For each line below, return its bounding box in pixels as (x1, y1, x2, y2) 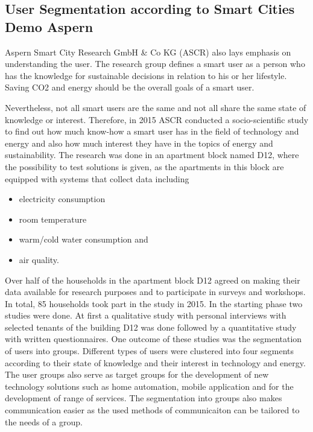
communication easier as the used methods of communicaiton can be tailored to (5, 404, 300, 416)
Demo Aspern (5, 17, 93, 36)
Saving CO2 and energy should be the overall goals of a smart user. (5, 81, 255, 94)
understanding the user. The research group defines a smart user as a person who (5, 57, 305, 70)
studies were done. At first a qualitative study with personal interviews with (5, 309, 286, 322)
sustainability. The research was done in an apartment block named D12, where (5, 148, 299, 161)
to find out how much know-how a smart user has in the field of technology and (5, 125, 299, 138)
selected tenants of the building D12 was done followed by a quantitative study (5, 320, 297, 333)
